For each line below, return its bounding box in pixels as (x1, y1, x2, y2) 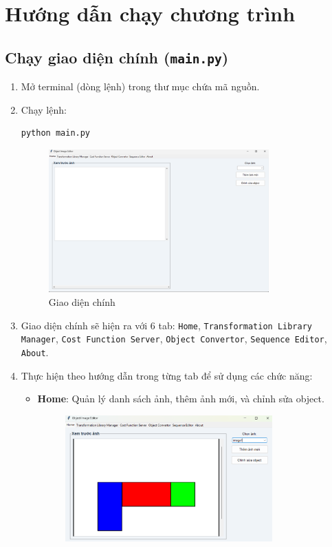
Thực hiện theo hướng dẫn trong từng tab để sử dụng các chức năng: (21, 368, 313, 382)
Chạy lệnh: (21, 102, 67, 116)
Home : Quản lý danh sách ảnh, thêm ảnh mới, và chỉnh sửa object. (37, 391, 324, 406)
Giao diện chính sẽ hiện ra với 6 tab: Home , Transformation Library (21, 318, 312, 332)
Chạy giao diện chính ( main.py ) (5, 46, 229, 68)
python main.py (21, 128, 91, 138)
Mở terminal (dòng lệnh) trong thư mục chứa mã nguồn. (21, 79, 260, 94)
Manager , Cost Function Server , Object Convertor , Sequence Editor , (21, 331, 327, 346)
